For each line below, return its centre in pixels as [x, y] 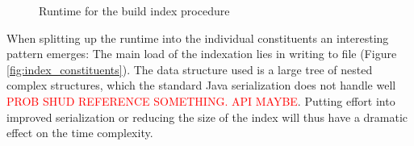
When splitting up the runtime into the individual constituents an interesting [198, 38]
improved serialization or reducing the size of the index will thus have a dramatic [207, 117]
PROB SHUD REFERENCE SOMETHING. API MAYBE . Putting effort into [201, 100]
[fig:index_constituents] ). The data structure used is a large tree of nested [190, 69]
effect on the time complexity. [80, 133]
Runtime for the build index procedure [134, 10]
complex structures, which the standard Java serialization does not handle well [201, 85]
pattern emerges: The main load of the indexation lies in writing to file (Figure [202, 54]
